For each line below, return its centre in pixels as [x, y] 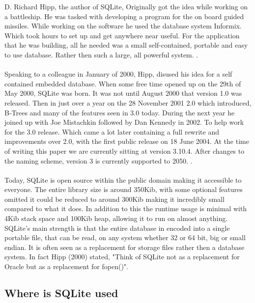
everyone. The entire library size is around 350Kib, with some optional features [124, 189]
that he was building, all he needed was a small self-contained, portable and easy [126, 45]
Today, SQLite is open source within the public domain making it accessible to [123, 179]
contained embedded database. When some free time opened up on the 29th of [123, 83]
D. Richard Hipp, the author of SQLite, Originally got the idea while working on [126, 6]
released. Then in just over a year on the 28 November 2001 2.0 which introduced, [128, 102]
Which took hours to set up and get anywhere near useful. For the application [122, 35]
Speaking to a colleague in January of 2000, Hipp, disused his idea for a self [118, 74]
